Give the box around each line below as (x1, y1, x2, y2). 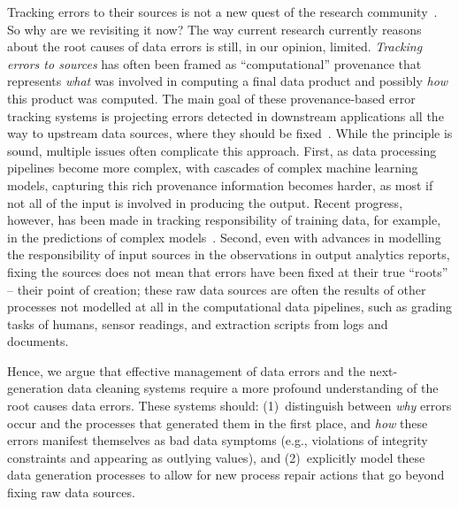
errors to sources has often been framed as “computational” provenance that (7, 54, 422, 73)
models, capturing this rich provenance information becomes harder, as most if (7, 175, 433, 194)
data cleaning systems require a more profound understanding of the (67, 379, 439, 397)
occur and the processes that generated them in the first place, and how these (7, 413, 428, 432)
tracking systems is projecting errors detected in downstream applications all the (7, 106, 444, 125)
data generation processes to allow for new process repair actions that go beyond (7, 465, 445, 484)
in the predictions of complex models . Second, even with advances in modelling (7, 227, 441, 246)
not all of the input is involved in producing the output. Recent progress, (7, 193, 403, 211)
